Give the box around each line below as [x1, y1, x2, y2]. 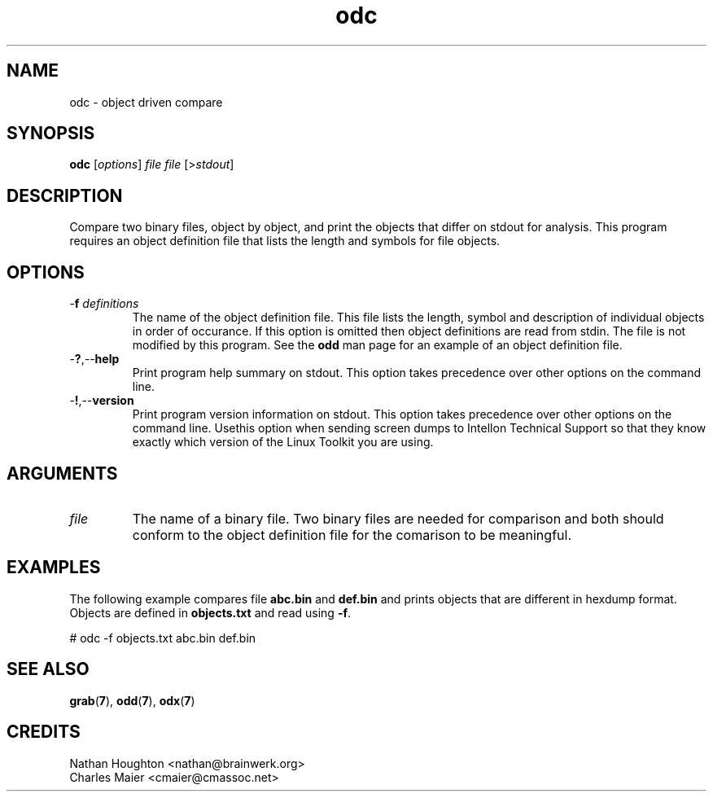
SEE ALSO [7, 659, 90, 680]
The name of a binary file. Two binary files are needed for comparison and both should [132, 510, 664, 527]
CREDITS [7, 721, 81, 743]
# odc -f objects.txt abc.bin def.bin [69, 630, 256, 645]
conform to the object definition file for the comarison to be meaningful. [132, 526, 571, 543]
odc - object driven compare [69, 94, 223, 109]
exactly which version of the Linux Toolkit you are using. [132, 435, 434, 449]
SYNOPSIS [7, 123, 95, 144]
